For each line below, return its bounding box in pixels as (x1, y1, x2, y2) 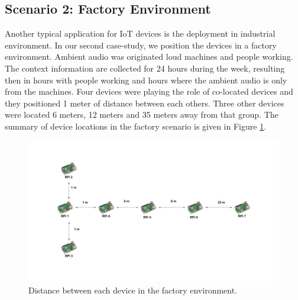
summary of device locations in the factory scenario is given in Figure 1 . (5, 120, 267, 132)
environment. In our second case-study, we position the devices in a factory (5, 38, 277, 51)
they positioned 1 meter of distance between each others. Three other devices (5, 96, 284, 109)
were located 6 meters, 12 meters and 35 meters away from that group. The (5, 108, 278, 121)
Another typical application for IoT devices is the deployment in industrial (5, 27, 276, 40)
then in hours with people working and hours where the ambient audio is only (5, 73, 287, 86)
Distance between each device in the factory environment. (28, 283, 238, 296)
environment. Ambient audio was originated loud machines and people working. (5, 50, 293, 63)
